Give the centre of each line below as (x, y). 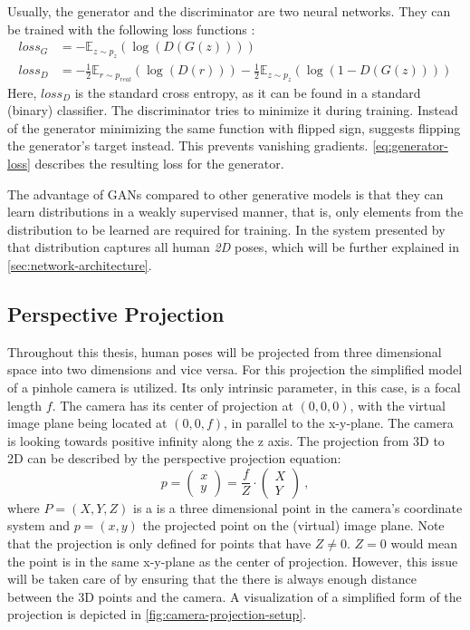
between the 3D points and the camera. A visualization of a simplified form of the (235, 596)
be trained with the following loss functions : (131, 29)
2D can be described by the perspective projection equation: (174, 458)
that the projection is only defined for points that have (159, 543)
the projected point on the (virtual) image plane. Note (293, 525)
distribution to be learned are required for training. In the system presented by (226, 229)
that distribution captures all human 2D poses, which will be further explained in (233, 247)
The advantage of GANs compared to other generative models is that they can (225, 194)
